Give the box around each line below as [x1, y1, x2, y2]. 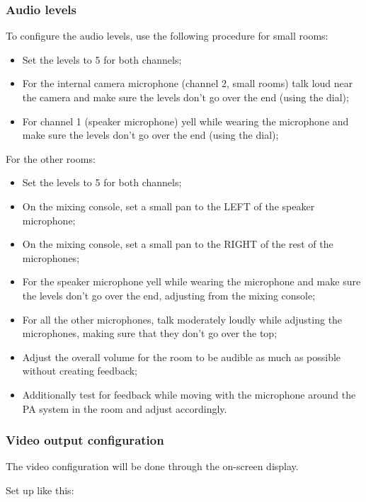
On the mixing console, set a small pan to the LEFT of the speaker [22, 198, 315, 213]
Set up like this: [6, 482, 74, 497]
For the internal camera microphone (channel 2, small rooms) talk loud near [22, 76, 353, 91]
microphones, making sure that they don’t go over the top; [22, 326, 278, 341]
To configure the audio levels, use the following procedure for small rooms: [6, 28, 328, 43]
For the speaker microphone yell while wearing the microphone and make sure [22, 274, 361, 289]
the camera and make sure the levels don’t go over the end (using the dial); [22, 90, 349, 104]
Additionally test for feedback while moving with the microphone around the [22, 387, 356, 401]
